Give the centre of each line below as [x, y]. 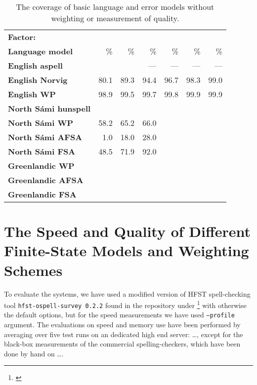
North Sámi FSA [42, 151]
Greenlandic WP [41, 166]
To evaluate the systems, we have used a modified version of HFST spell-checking [127, 293]
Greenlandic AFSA [46, 180]
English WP [32, 94]
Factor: [22, 37]
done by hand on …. [34, 353]
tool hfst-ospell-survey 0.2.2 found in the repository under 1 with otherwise [125, 304]
